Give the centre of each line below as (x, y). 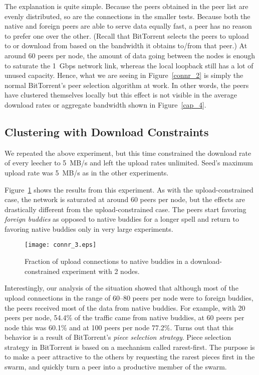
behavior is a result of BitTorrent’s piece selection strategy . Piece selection (118, 337)
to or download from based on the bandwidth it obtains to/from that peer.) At (126, 45)
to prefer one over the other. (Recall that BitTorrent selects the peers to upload (127, 35)
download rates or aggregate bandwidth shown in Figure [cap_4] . (105, 104)
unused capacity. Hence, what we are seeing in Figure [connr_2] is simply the (124, 75)
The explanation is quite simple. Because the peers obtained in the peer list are (126, 6)
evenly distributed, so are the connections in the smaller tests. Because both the (127, 16)
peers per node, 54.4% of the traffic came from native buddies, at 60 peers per (124, 317)
